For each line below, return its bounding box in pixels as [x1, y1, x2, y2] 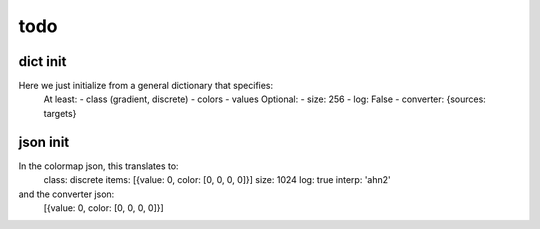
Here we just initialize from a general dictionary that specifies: [18, 80, 274, 92]
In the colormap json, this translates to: [18, 160, 179, 172]
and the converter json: [18, 188, 115, 200]
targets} [43, 107, 77, 119]
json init [18, 133, 70, 150]
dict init [18, 53, 67, 70]
